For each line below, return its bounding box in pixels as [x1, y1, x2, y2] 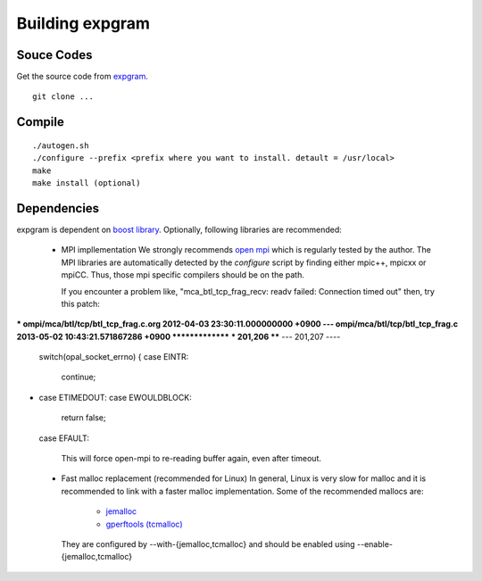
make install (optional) [32, 178, 141, 188]
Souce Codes [16, 47, 93, 62]
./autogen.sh [32, 140, 89, 151]
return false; [61, 412, 106, 423]
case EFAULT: [38, 433, 89, 444]
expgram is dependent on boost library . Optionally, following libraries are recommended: [16, 224, 343, 235]
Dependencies [16, 201, 100, 216]
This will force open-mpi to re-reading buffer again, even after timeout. [61, 453, 321, 464]
